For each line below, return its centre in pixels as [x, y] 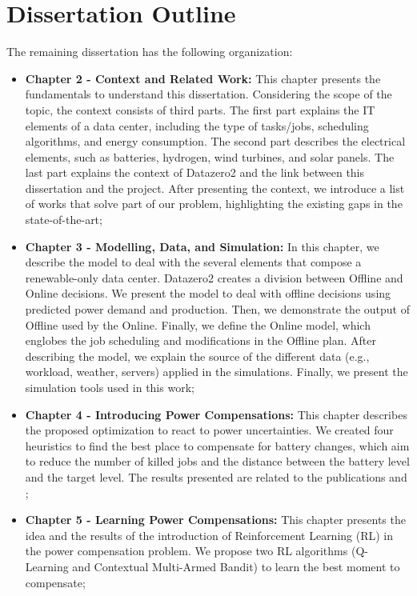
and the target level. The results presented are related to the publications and [216, 476]
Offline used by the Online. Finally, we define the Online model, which [198, 324]
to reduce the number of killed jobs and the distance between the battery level [217, 461]
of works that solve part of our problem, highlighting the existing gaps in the [214, 204]
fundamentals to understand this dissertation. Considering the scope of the [208, 94]
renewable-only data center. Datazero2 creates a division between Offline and [214, 277]
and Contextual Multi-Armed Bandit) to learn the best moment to [236, 566]
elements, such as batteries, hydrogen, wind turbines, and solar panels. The [210, 156]
